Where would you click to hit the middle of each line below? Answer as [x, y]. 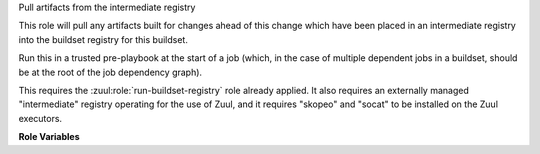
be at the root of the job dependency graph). [110, 72]
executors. [40, 118]
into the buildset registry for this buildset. [103, 39]
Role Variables [49, 137]
